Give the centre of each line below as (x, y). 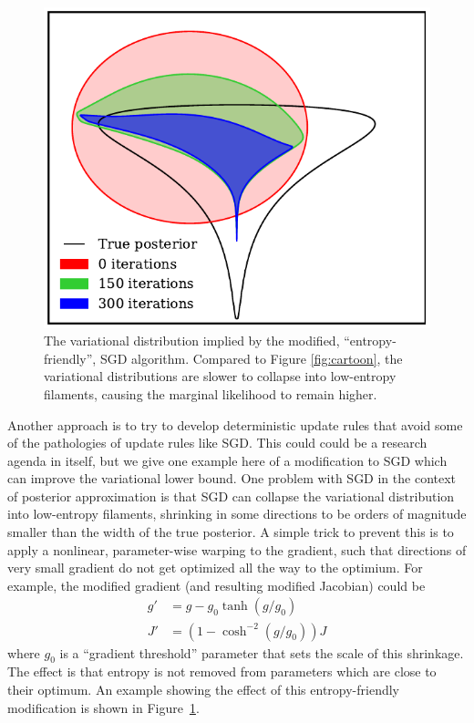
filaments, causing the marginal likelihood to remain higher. (211, 393)
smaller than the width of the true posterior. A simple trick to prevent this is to (231, 532)
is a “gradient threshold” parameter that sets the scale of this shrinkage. (262, 652)
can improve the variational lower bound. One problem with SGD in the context (232, 478)
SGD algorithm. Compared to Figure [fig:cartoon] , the (251, 358)
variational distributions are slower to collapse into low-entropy (220, 376)
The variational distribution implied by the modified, (192, 341)
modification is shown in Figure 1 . (103, 707)
